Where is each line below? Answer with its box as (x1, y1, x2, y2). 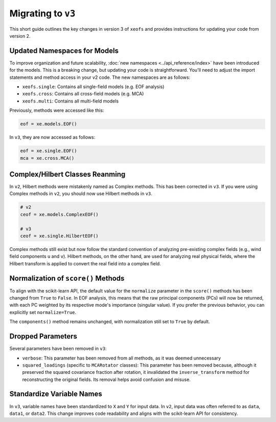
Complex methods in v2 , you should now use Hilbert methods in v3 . (9, 191, 153, 197)
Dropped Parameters (9, 332, 78, 341)
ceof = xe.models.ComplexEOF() (20, 212, 99, 217)
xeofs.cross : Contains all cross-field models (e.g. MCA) (22, 91, 144, 97)
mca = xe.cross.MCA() (20, 155, 75, 161)
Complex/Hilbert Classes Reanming (9, 170, 126, 179)
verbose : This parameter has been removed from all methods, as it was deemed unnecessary (22, 355, 221, 361)
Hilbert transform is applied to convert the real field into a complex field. (9, 260, 161, 266)
